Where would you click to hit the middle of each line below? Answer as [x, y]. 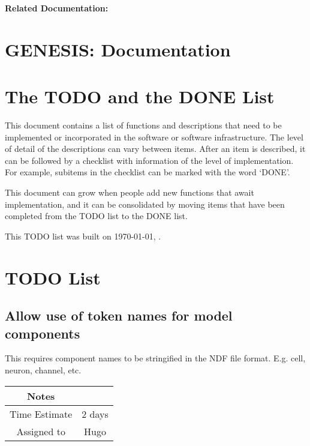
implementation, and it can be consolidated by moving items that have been [145, 204]
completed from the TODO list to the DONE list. [96, 216]
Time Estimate [41, 414]
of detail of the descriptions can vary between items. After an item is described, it [155, 149]
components [43, 333]
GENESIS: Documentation [118, 49]
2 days [95, 414]
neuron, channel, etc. [43, 370]
